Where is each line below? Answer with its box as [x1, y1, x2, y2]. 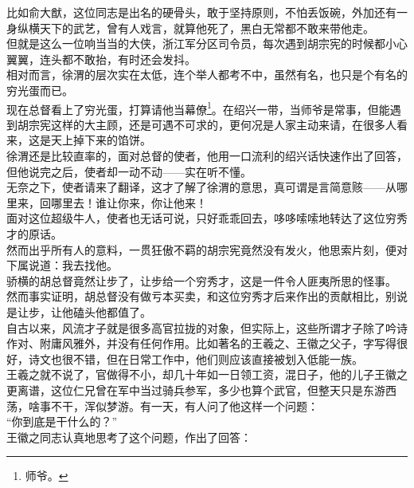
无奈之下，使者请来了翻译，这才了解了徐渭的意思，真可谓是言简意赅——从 [6, 179, 396, 195]
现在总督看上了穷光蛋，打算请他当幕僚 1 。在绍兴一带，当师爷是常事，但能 [6, 98, 390, 117]
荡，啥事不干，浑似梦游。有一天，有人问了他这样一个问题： [6, 397, 318, 414]
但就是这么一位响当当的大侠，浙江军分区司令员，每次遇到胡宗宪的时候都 [6, 35, 385, 52]
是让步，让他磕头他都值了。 [6, 303, 151, 320]
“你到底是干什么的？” [6, 413, 118, 430]
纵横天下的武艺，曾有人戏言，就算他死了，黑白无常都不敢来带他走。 [17, 19, 374, 36]
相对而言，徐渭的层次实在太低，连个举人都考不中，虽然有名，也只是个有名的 [6, 66, 408, 83]
